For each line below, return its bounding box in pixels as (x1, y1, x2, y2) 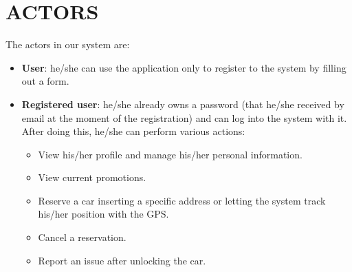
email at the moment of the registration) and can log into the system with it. (21, 110, 347, 125)
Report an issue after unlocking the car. (38, 253, 206, 267)
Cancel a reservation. (38, 230, 126, 244)
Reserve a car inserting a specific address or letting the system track (38, 193, 326, 207)
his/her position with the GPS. (38, 207, 169, 221)
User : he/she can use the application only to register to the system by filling (21, 60, 346, 74)
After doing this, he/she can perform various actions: (21, 124, 245, 138)
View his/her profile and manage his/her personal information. (38, 147, 302, 161)
